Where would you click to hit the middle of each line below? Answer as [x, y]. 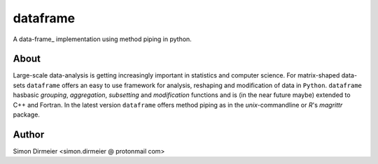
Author [29, 134]
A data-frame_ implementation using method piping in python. [102, 39]
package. [26, 114]
